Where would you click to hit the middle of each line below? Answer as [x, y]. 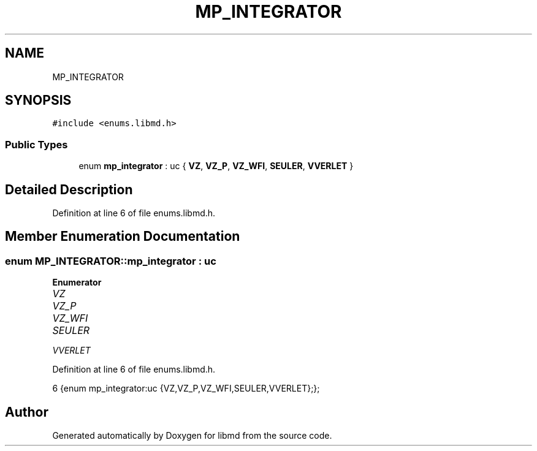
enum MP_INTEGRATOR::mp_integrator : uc [111, 261]
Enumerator [77, 282]
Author [27, 412]
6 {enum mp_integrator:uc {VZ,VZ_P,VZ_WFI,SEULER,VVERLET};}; [186, 388]
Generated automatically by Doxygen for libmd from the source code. [192, 436]
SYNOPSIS [38, 100]
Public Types [36, 144]
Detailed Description [69, 189]
